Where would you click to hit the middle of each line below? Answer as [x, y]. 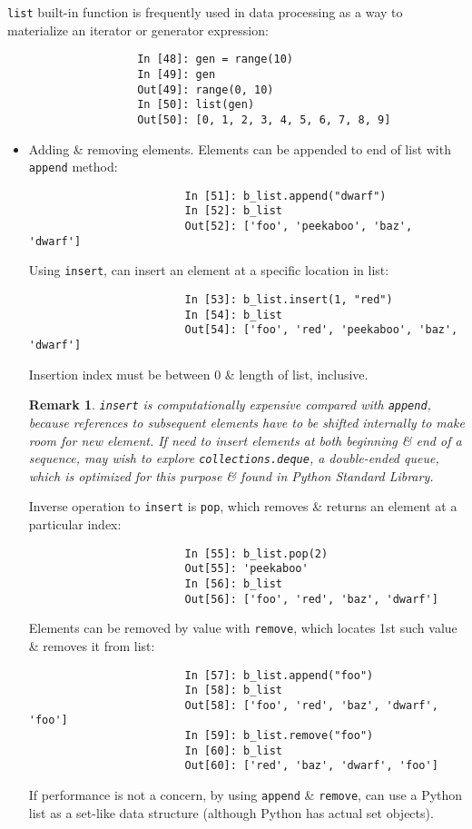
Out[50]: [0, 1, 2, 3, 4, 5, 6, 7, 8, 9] [264, 119]
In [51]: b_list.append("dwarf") [285, 196]
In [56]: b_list [233, 583]
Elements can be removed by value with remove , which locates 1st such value [243, 628]
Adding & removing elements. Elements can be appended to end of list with [240, 148]
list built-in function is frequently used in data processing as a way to [205, 12]
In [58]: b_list [233, 691]
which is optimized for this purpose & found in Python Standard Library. [231, 475]
